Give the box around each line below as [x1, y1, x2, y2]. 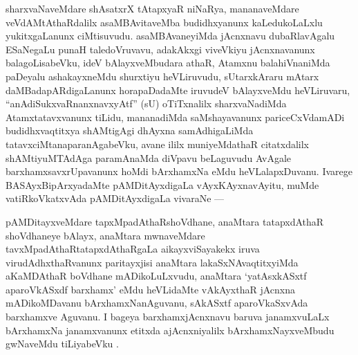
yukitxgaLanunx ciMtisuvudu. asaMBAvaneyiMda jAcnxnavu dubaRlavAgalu [6, 28, 335, 43]
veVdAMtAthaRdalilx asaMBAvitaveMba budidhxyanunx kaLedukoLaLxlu [6, 15, 323, 29]
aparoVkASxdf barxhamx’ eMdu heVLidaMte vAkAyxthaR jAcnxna [6, 282, 296, 296]
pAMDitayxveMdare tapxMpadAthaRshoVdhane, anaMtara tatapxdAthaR [6, 214, 324, 228]
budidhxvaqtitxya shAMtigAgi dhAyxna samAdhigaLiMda [6, 123, 254, 138]
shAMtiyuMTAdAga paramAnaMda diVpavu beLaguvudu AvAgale [6, 150, 292, 165]
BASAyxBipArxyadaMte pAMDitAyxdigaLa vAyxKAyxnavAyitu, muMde [6, 177, 319, 192]
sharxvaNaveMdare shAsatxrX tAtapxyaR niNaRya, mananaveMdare [6, 1, 299, 15]
